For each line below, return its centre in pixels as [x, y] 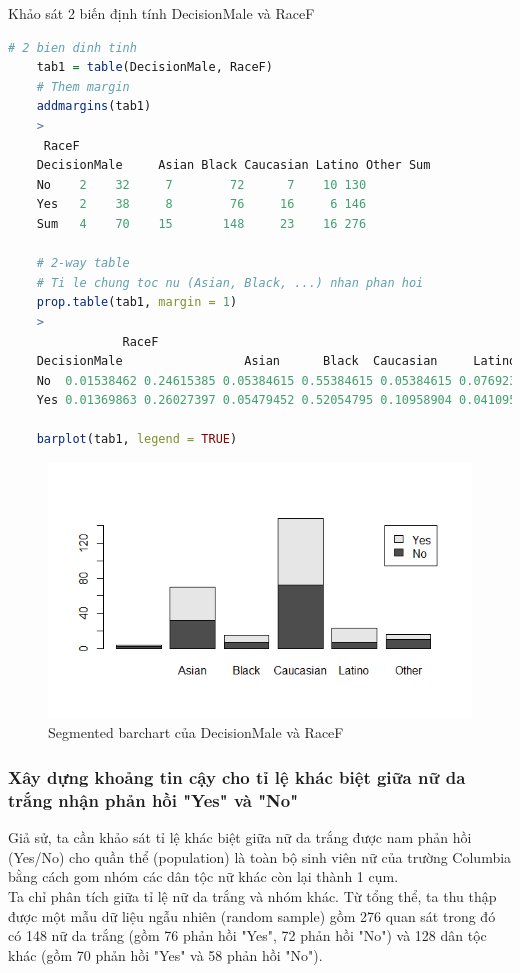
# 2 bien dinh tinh [72, 47]
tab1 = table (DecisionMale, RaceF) [154, 67]
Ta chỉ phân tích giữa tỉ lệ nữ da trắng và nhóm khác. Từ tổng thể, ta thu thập [252, 895]
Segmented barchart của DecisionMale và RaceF [196, 732]
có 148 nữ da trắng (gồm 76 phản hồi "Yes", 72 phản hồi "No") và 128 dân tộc [247, 935]
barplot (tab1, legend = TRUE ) [137, 439]
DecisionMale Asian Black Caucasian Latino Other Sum [233, 165]
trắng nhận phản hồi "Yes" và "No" [153, 799]
